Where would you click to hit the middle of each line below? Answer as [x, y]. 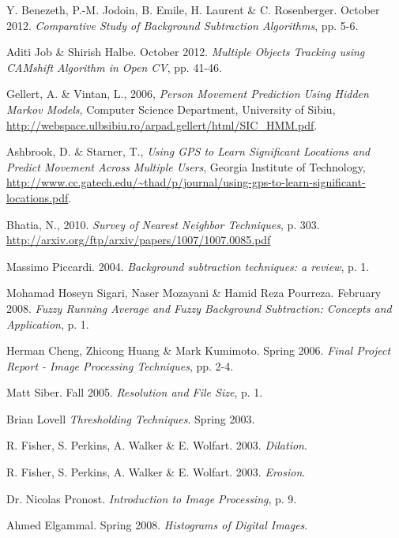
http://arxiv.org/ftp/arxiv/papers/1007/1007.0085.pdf [139, 240]
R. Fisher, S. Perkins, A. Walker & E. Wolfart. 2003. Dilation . [157, 445]
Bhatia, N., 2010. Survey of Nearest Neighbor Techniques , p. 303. [163, 224]
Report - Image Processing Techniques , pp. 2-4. [120, 365]
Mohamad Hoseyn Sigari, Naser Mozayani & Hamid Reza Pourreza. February [194, 293]
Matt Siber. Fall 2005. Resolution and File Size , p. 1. [135, 392]
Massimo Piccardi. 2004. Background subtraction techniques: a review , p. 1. [188, 266]
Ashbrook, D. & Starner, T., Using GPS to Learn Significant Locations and [188, 151]
